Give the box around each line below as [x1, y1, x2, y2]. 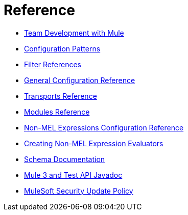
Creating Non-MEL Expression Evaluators [24, 139, 163, 148]
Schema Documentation [24, 154, 105, 164]
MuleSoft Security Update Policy [24, 186, 133, 195]
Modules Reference [24, 107, 90, 116]
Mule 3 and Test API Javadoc [24, 170, 123, 179]
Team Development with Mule [24, 28, 124, 37]
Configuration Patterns [24, 44, 101, 53]
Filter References [24, 60, 81, 69]
